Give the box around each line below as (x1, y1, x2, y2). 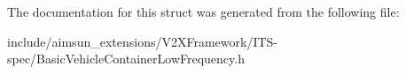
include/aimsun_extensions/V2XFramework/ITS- (7, 32, 278, 50)
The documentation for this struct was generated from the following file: (7, 3, 400, 20)
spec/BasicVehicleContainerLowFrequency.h (7, 49, 245, 68)
